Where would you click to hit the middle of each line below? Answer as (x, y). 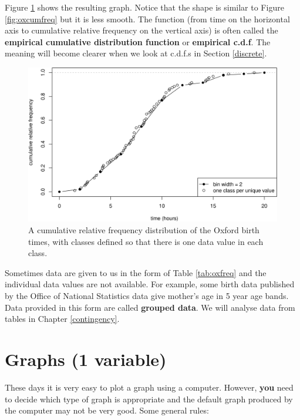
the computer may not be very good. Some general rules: (107, 410)
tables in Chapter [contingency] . (62, 319)
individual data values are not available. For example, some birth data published (150, 284)
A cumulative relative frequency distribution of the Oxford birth (144, 230)
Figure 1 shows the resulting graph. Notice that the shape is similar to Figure (144, 7)
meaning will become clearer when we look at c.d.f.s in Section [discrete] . (136, 53)
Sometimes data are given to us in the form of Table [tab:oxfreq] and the (136, 272)
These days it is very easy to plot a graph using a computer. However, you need (149, 387)
